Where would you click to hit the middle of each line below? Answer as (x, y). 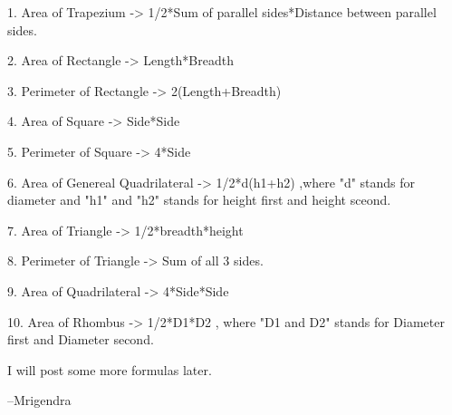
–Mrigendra (39, 400)
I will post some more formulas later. (110, 369)
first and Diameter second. (81, 339)
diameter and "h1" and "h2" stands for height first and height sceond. (199, 200)
